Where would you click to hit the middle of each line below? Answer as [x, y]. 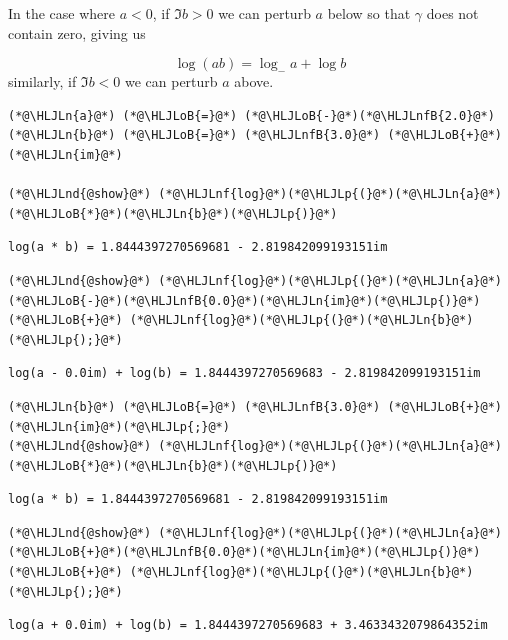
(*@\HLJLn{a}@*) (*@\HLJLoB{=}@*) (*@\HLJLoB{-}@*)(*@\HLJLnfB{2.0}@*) [251, 115]
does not [452, 13]
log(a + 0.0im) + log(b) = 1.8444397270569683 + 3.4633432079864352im [248, 625]
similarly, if [42, 81]
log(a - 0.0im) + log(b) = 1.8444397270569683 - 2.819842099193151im [244, 373]
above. [254, 81]
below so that [369, 13]
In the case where [62, 13]
